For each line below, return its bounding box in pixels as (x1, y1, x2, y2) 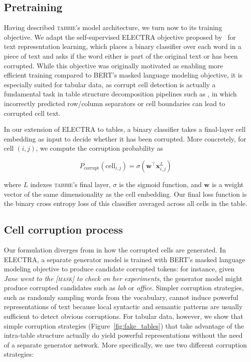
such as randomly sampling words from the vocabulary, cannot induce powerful (4, 292, 238, 302)
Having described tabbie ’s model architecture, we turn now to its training (4, 22, 222, 32)
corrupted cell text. (4, 108, 61, 118)
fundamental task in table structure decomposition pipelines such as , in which (4, 89, 237, 99)
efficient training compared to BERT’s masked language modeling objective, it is (4, 70, 243, 80)
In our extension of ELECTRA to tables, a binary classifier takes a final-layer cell (4, 124, 246, 134)
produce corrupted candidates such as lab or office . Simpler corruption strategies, (4, 283, 244, 293)
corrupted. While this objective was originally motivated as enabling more (4, 60, 223, 70)
